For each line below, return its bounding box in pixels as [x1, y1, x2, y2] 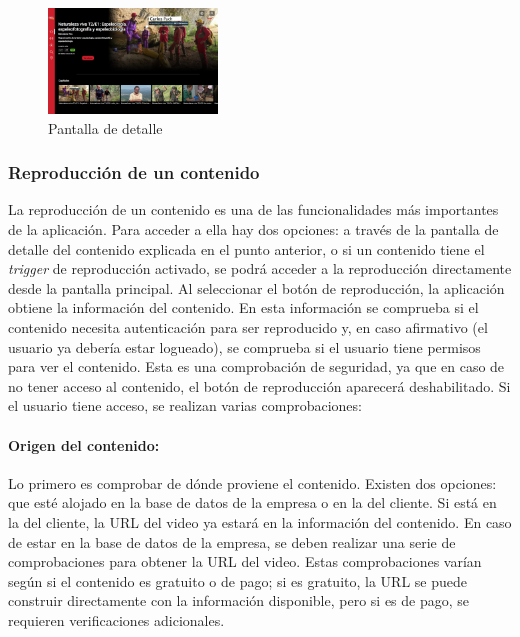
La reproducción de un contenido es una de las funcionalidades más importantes [8, 199, 499, 220]
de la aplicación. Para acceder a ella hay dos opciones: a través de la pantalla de [8, 218, 499, 239]
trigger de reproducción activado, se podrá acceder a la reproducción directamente [8, 258, 512, 279]
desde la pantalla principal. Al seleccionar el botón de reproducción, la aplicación [8, 277, 505, 298]
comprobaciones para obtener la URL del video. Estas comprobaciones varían [8, 551, 482, 572]
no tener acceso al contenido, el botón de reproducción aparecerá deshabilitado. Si [8, 375, 511, 396]
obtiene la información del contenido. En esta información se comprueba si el [8, 297, 479, 318]
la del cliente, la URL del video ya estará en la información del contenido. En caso [8, 511, 512, 532]
